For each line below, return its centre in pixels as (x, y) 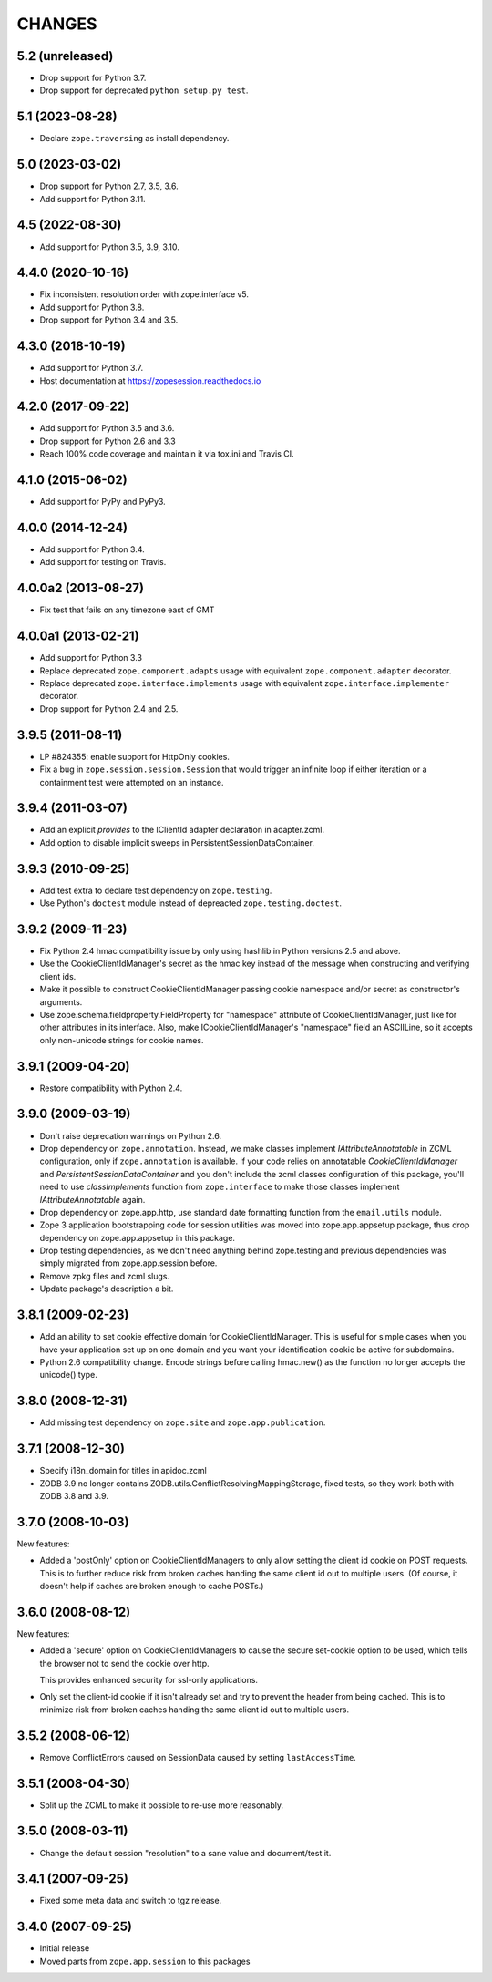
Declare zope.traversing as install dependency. (134, 139)
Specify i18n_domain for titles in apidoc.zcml (123, 1471)
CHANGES (57, 24)
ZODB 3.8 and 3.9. (74, 1495)
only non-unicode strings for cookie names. (122, 1040)
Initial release (65, 1948)
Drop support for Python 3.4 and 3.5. (109, 320)
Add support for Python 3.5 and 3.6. (107, 428)
